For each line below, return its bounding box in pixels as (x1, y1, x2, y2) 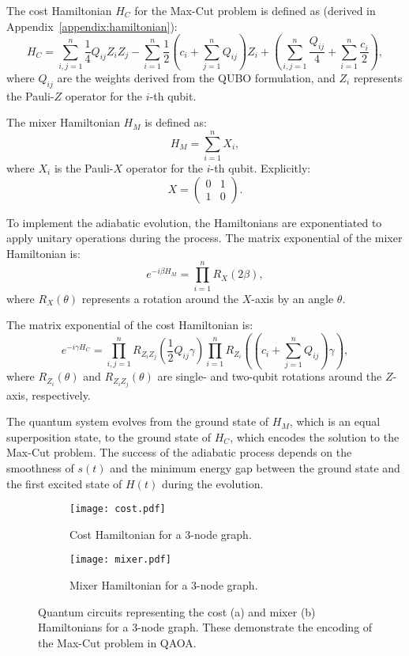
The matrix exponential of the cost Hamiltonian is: (6, 317, 253, 333)
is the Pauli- (54, 160, 114, 176)
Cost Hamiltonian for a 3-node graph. (69, 525, 252, 542)
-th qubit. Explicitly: (210, 160, 311, 176)
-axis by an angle (251, 290, 334, 306)
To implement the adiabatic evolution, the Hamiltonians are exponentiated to (6, 214, 382, 230)
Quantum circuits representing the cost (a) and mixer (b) (38, 603, 316, 620)
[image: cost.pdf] (69, 503, 166, 515)
